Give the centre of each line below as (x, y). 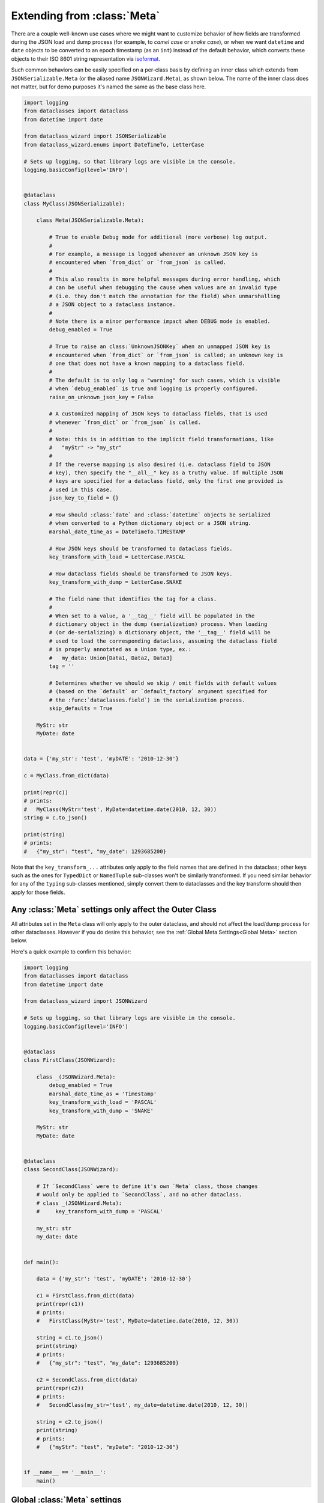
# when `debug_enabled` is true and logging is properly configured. (153, 389)
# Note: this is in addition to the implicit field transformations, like (161, 439)
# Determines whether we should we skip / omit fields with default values (163, 683)
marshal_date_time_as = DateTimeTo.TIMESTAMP (117, 531)
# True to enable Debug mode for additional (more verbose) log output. (158, 237)
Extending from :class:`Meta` (85, 16)
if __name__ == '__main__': (65, 1472)
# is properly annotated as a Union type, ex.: (120, 650)
